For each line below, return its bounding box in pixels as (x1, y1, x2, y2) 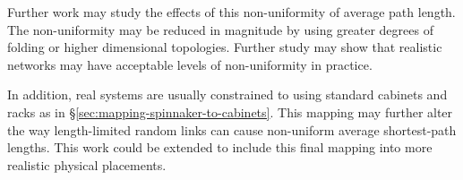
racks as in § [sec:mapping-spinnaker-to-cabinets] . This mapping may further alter (7, 102, 453, 121)
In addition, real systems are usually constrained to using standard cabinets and (7, 85, 448, 104)
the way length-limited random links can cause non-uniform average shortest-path (7, 120, 457, 139)
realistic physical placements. (7, 155, 167, 174)
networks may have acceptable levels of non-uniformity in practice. (7, 55, 373, 73)
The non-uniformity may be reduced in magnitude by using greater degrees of (7, 20, 433, 39)
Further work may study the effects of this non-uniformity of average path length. (7, 3, 456, 21)
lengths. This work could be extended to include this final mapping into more (7, 138, 433, 157)
